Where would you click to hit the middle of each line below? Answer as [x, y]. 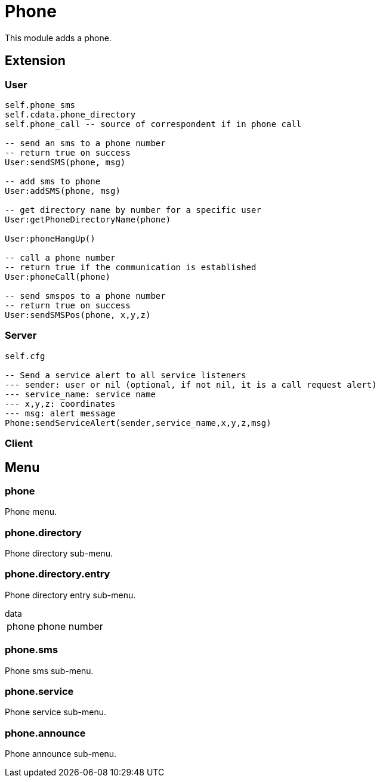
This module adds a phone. [58, 38]
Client [19, 443]
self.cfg [25, 356]
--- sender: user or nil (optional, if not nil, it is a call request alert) [191, 384]
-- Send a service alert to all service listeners [126, 375]
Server [21, 336]
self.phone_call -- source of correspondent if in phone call [153, 124]
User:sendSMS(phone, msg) [65, 162]
